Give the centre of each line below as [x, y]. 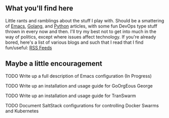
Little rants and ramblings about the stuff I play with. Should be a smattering [85, 20]
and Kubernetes [22, 111]
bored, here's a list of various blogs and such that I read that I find [74, 42]
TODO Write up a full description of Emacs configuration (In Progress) [78, 76]
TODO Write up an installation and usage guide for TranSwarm [71, 96]
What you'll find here [39, 8]
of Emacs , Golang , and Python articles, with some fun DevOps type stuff [81, 26]
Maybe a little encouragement [54, 64]
